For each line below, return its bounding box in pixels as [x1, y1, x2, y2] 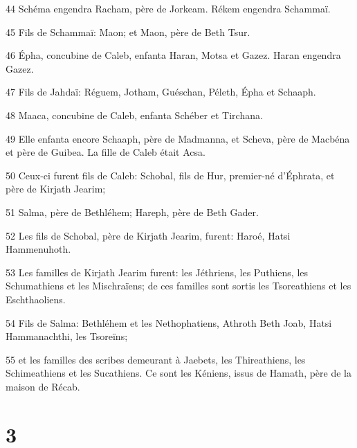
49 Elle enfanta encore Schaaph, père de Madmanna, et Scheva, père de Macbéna [6, 131, 350, 145]
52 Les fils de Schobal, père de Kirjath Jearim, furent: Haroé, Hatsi [6, 228, 291, 242]
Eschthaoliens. [6, 292, 66, 306]
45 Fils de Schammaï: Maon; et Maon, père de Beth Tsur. [6, 24, 250, 39]
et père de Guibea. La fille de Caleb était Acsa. [6, 145, 205, 159]
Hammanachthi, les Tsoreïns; [6, 329, 128, 343]
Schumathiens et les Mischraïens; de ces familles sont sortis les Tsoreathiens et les [6, 278, 351, 293]
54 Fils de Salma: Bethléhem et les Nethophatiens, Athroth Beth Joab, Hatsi [6, 315, 332, 330]
